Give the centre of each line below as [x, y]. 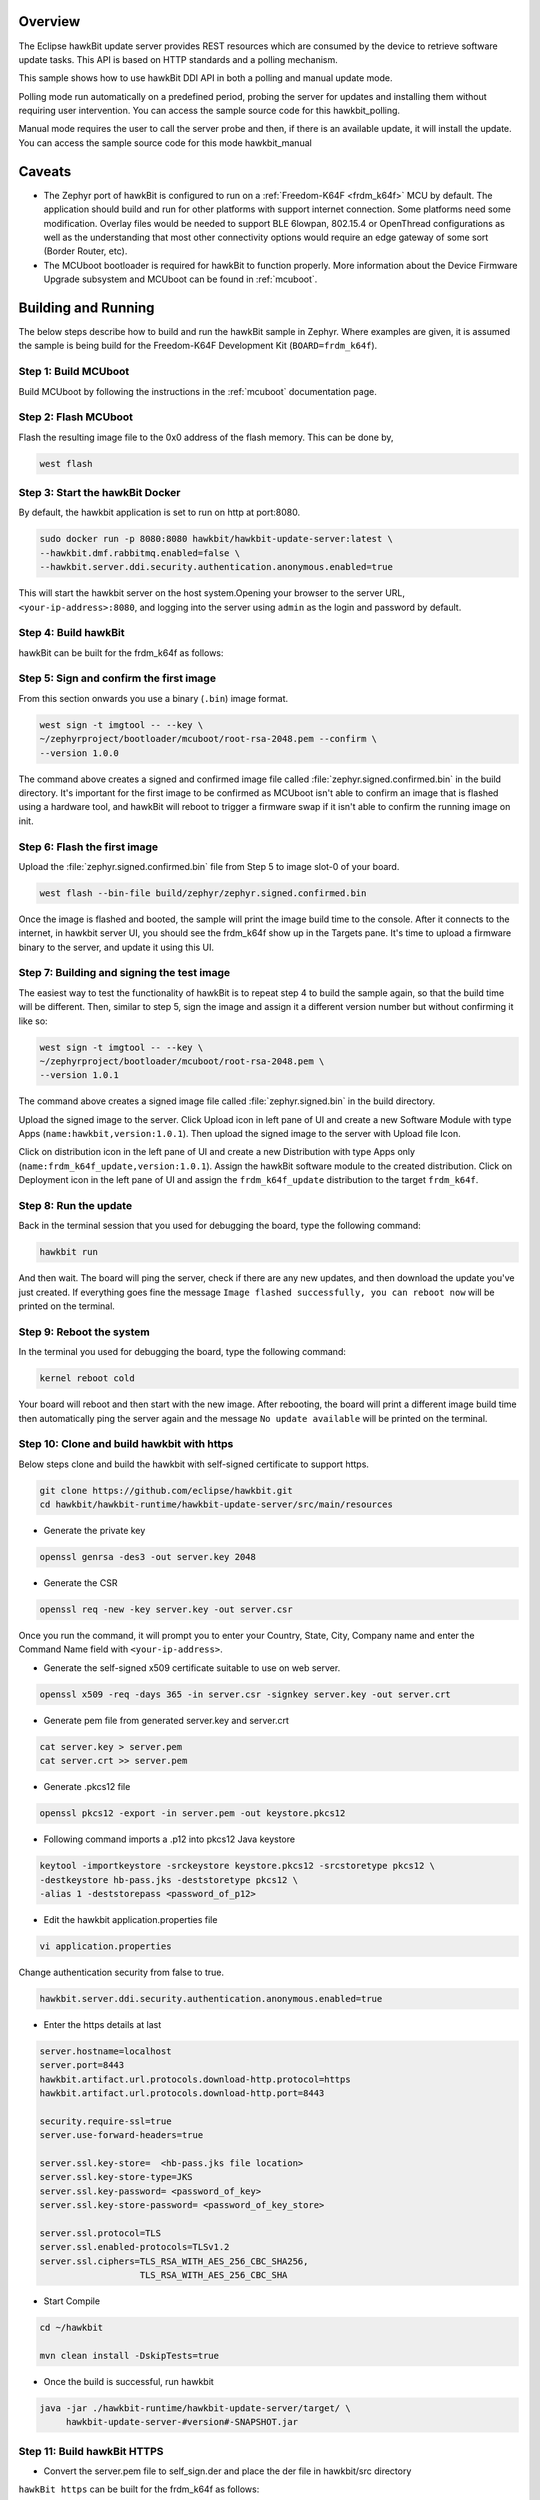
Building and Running [86, 307]
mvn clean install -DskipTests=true [129, 2355]
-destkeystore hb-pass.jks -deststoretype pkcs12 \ [169, 1879]
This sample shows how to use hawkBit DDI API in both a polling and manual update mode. [205, 78]
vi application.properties [105, 1946]
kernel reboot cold [87, 1378]
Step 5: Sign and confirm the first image [117, 678]
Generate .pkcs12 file [87, 1787]
